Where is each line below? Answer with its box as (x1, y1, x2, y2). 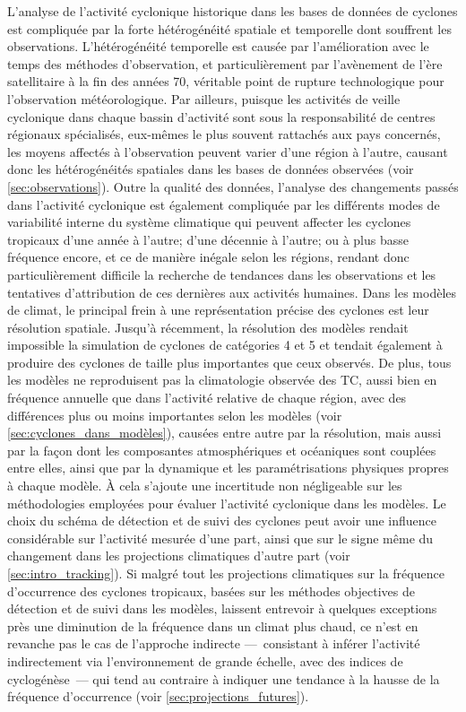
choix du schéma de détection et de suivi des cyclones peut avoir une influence (7, 511, 437, 530)
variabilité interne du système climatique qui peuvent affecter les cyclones (7, 213, 411, 231)
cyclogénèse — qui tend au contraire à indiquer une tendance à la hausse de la (7, 669, 440, 688)
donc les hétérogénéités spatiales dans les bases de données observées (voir (7, 160, 414, 178)
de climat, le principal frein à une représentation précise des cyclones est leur (7, 300, 429, 319)
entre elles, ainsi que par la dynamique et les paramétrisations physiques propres (7, 458, 449, 477)
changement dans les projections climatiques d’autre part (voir (7, 546, 350, 565)
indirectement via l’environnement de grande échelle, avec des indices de (7, 651, 403, 670)
